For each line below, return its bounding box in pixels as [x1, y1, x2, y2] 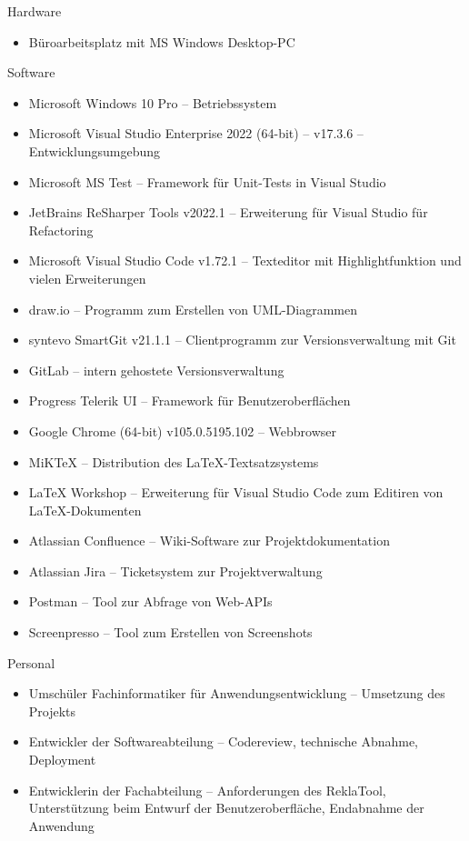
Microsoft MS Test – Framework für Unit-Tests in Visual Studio [28, 172, 386, 191]
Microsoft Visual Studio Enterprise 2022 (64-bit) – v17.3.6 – [28, 124, 364, 143]
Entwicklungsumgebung [28, 141, 160, 160]
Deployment [28, 750, 96, 769]
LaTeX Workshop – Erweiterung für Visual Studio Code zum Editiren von [28, 483, 444, 502]
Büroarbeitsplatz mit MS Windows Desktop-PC [28, 32, 295, 51]
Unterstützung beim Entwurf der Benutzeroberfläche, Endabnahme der [28, 798, 424, 817]
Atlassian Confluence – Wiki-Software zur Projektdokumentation [28, 531, 390, 550]
